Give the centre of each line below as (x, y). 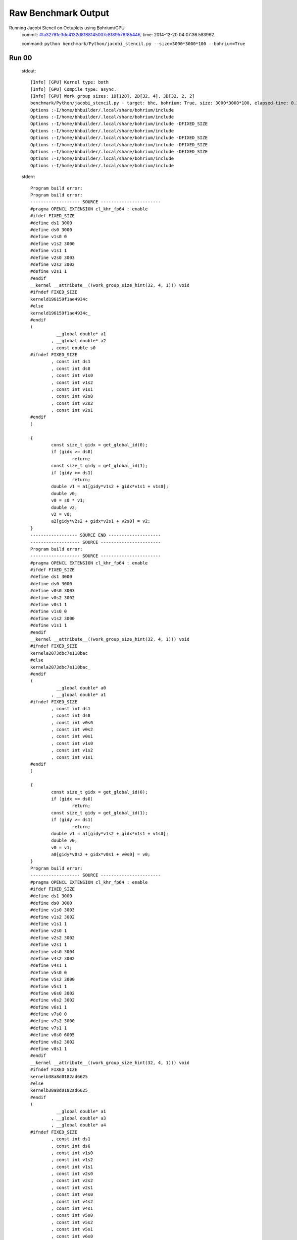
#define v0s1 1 (49, 605)
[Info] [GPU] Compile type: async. (74, 89)
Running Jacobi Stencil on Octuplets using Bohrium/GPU (67, 28)
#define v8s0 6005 (53, 1035)
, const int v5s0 (72, 1215)
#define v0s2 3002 (53, 597)
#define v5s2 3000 (53, 979)
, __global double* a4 (79, 1125)
